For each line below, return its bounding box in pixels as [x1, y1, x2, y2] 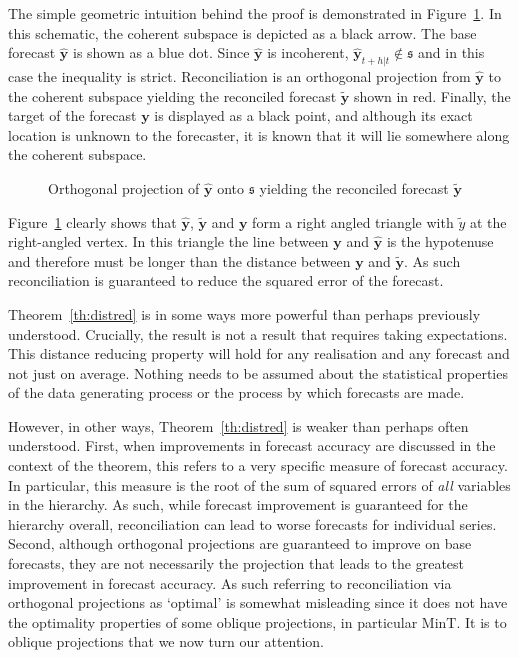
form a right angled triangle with [252, 211, 454, 232]
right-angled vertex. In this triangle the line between [8, 231, 329, 252]
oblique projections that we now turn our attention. [8, 631, 325, 652]
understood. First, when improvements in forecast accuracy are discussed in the [8, 435, 496, 456]
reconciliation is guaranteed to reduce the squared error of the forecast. [8, 270, 444, 291]
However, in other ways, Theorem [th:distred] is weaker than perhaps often [8, 415, 469, 436]
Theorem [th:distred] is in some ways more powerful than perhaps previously [8, 303, 481, 324]
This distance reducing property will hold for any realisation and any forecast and [8, 343, 510, 364]
